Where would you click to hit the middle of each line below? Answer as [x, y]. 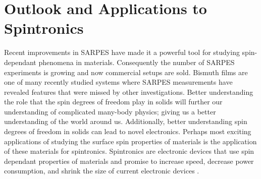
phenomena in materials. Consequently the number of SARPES [137, 62]
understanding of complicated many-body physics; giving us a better [110, 111]
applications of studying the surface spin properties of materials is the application [130, 141]
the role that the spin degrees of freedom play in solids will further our [113, 102]
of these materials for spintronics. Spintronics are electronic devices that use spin [129, 151]
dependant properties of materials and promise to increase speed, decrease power [129, 161]
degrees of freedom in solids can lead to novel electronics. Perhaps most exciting [128, 131]
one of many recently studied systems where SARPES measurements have [118, 82]
